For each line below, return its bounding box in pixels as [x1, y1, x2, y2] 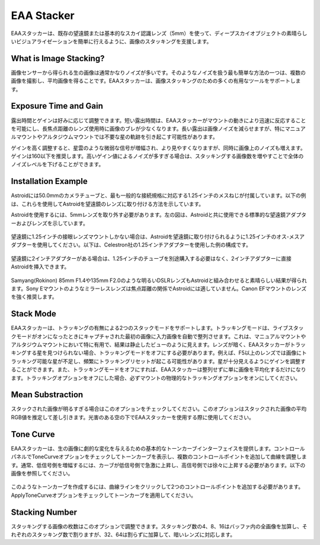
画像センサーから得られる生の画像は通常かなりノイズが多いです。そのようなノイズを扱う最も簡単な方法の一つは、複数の [11, 69, 306, 76]
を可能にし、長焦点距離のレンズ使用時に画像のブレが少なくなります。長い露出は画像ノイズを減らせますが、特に [11, 125, 286, 132]
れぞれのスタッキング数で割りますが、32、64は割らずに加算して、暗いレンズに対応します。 [11, 531, 236, 538]
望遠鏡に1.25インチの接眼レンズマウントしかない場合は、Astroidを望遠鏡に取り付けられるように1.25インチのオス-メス [11, 233, 300, 240]
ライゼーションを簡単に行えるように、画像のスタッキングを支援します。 [36, 37, 212, 45]
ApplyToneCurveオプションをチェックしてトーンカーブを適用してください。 [11, 492, 197, 499]
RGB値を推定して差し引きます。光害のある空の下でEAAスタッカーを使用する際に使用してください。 [11, 413, 254, 421]
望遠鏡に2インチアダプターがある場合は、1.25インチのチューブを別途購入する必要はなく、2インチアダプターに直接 [11, 255, 292, 262]
